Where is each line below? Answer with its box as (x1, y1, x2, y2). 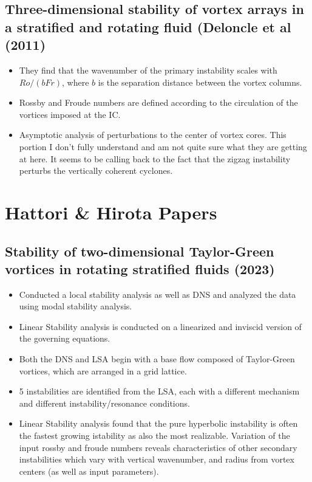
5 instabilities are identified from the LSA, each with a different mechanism (19, 385, 300, 398)
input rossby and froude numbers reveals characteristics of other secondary (19, 441, 297, 453)
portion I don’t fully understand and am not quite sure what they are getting (19, 140, 307, 153)
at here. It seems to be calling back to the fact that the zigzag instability (19, 152, 291, 165)
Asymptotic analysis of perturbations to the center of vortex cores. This (19, 128, 287, 141)
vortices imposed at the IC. (19, 108, 121, 120)
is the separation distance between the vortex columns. (98, 75, 302, 88)
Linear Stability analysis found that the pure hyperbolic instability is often (19, 417, 298, 430)
